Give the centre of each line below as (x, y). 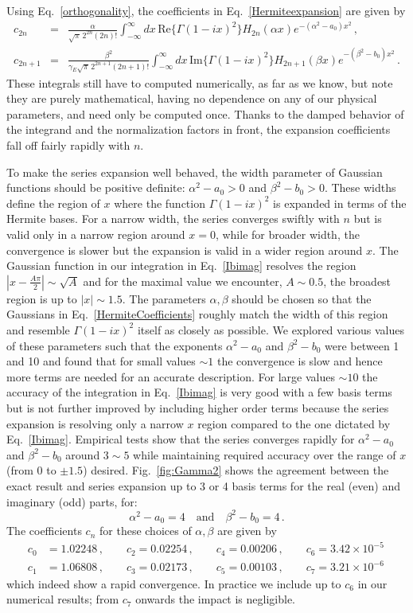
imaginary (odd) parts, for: (72, 501)
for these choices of (146, 531)
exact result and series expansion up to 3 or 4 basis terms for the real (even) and (204, 485)
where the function (160, 203)
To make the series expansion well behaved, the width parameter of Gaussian (195, 172)
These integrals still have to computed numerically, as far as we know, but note (200, 82)
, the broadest (357, 281)
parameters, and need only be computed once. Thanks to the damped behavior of (205, 113)
